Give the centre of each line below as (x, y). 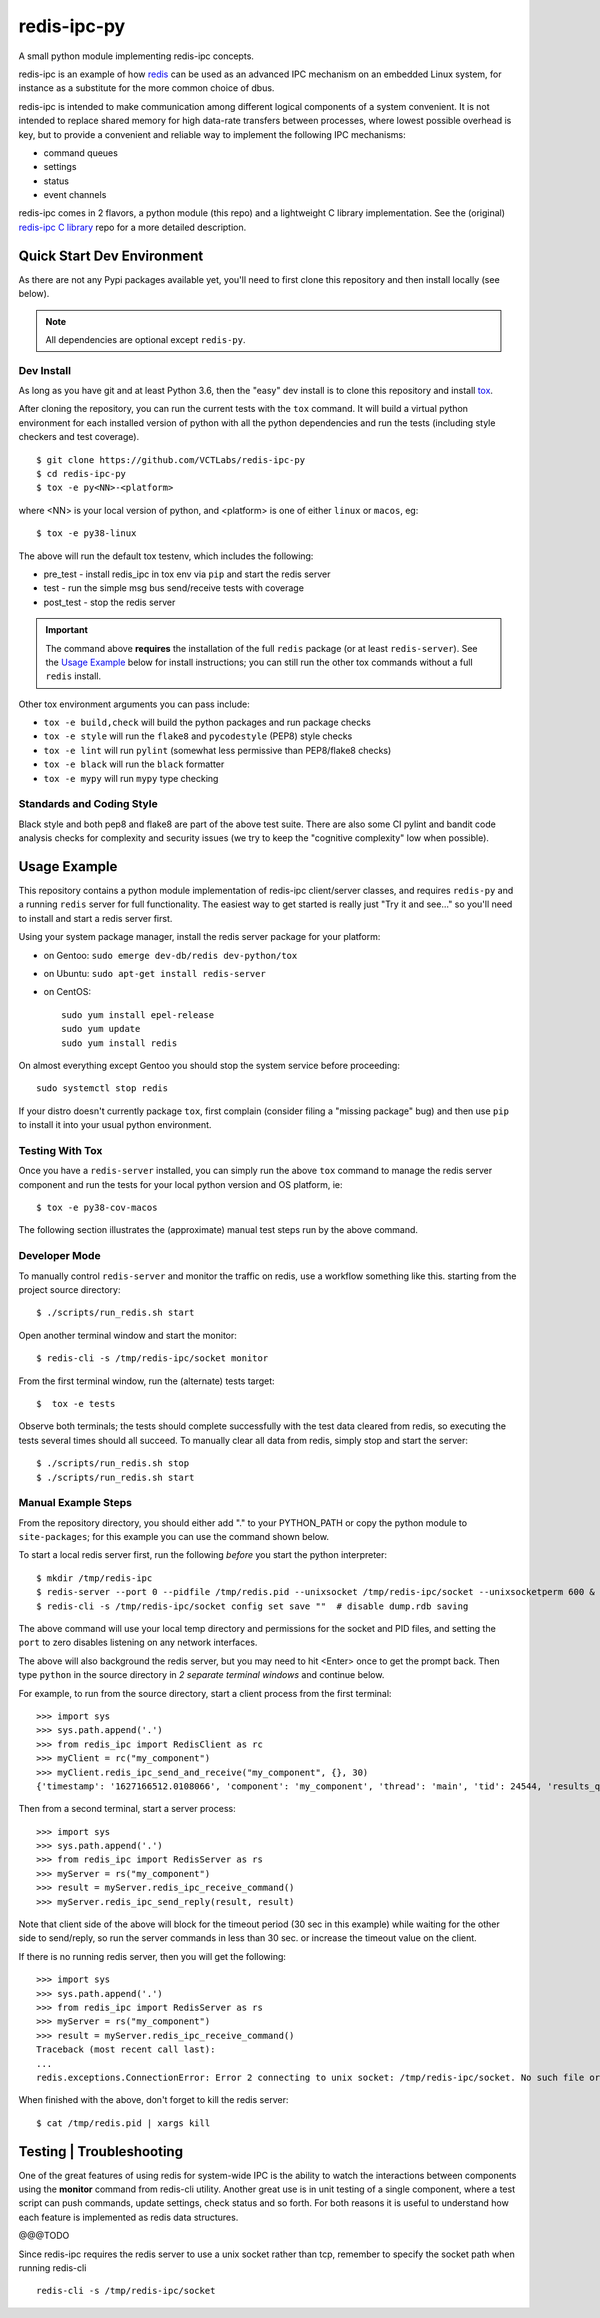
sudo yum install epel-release (138, 1014)
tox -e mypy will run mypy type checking (131, 778)
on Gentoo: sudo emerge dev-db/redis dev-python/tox (170, 955)
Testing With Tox (60, 1150)
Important (67, 630)
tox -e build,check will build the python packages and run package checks (207, 722)
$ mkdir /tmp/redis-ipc (94, 1578)
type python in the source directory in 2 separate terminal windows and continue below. (201, 1675)
